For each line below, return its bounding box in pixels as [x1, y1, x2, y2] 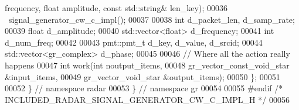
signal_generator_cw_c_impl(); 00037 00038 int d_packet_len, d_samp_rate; [8, 13, 295, 25]
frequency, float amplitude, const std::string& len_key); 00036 [5, 2, 227, 13]
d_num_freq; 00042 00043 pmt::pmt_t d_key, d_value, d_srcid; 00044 [5, 36, 263, 48]
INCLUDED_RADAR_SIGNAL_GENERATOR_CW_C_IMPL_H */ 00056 [5, 93, 290, 105]
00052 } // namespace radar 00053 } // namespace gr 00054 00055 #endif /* [5, 82, 283, 94]
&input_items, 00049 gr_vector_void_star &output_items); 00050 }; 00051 [5, 70, 280, 82]
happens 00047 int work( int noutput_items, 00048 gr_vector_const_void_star [5, 59, 290, 71]
